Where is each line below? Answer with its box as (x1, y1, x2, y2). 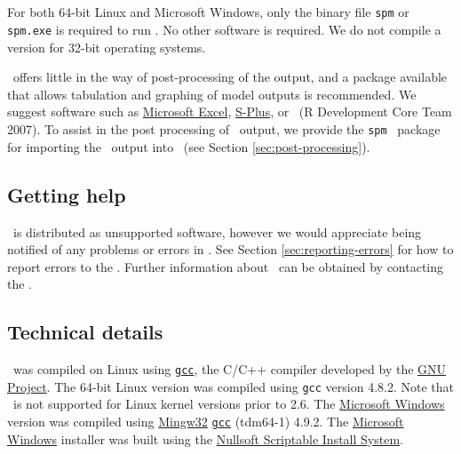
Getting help (7, 180, 126, 208)
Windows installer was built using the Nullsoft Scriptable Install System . (7, 429, 403, 448)
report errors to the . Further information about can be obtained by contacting (7, 257, 444, 275)
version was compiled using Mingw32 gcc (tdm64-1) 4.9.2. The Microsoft (7, 412, 404, 431)
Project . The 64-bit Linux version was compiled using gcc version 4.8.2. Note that (7, 377, 454, 395)
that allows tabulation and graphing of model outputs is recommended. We (7, 84, 417, 103)
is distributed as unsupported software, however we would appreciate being (12, 222, 422, 241)
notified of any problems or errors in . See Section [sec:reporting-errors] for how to (7, 240, 454, 259)
